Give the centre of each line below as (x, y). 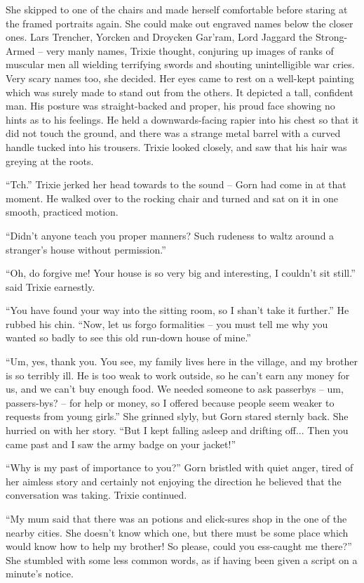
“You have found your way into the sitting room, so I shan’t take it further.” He (177, 310)
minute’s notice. (40, 574)
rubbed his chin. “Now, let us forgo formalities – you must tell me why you (167, 323)
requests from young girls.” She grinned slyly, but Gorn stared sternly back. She (177, 416)
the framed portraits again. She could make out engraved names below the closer (180, 23)
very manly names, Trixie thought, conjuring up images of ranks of (190, 50)
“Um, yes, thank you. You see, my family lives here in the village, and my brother (182, 361)
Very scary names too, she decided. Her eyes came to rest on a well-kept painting (180, 78)
